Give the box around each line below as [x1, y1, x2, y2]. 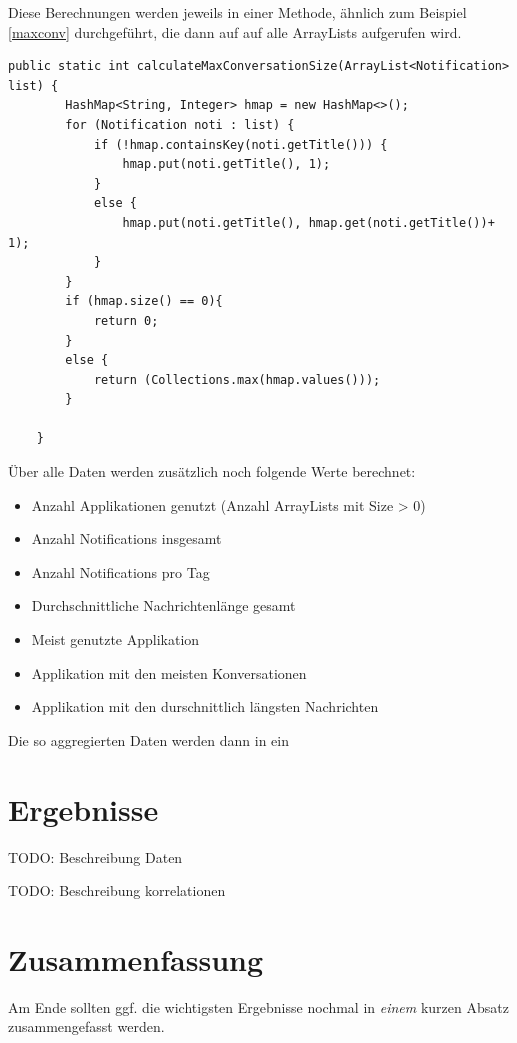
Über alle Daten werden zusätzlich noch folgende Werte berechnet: [8, 461, 416, 482]
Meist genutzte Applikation [31, 629, 200, 650]
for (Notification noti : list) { [65, 117, 295, 132]
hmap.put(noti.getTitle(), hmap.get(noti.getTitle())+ [122, 215, 495, 230]
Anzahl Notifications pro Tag [31, 561, 210, 582]
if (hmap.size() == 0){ [65, 294, 223, 309]
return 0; [93, 313, 159, 328]
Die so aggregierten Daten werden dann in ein [8, 729, 289, 750]
